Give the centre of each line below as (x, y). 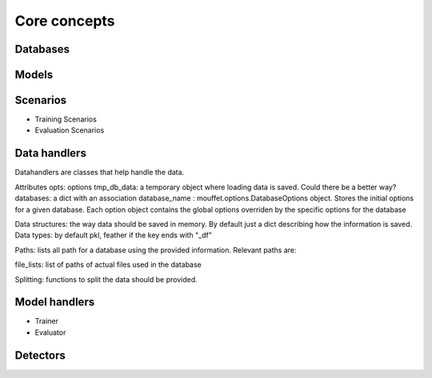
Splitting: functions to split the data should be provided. (106, 279)
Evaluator (50, 332)
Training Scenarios (66, 119)
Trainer (47, 321)
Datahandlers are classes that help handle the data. (100, 173)
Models (34, 75)
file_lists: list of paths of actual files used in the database (108, 265)
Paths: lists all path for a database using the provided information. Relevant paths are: (156, 250)
